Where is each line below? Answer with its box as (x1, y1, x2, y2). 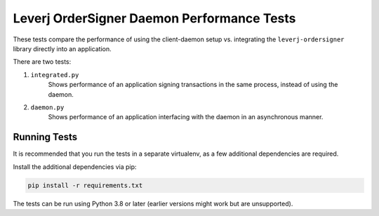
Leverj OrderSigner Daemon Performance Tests (13, 11, 296, 26)
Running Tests (13, 131, 77, 143)
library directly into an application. (13, 44, 112, 53)
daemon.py (30, 103, 65, 112)
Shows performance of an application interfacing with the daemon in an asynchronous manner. (48, 113, 324, 121)
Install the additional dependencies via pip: (13, 162, 137, 171)
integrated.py (30, 71, 79, 79)
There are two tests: (13, 58, 72, 66)
